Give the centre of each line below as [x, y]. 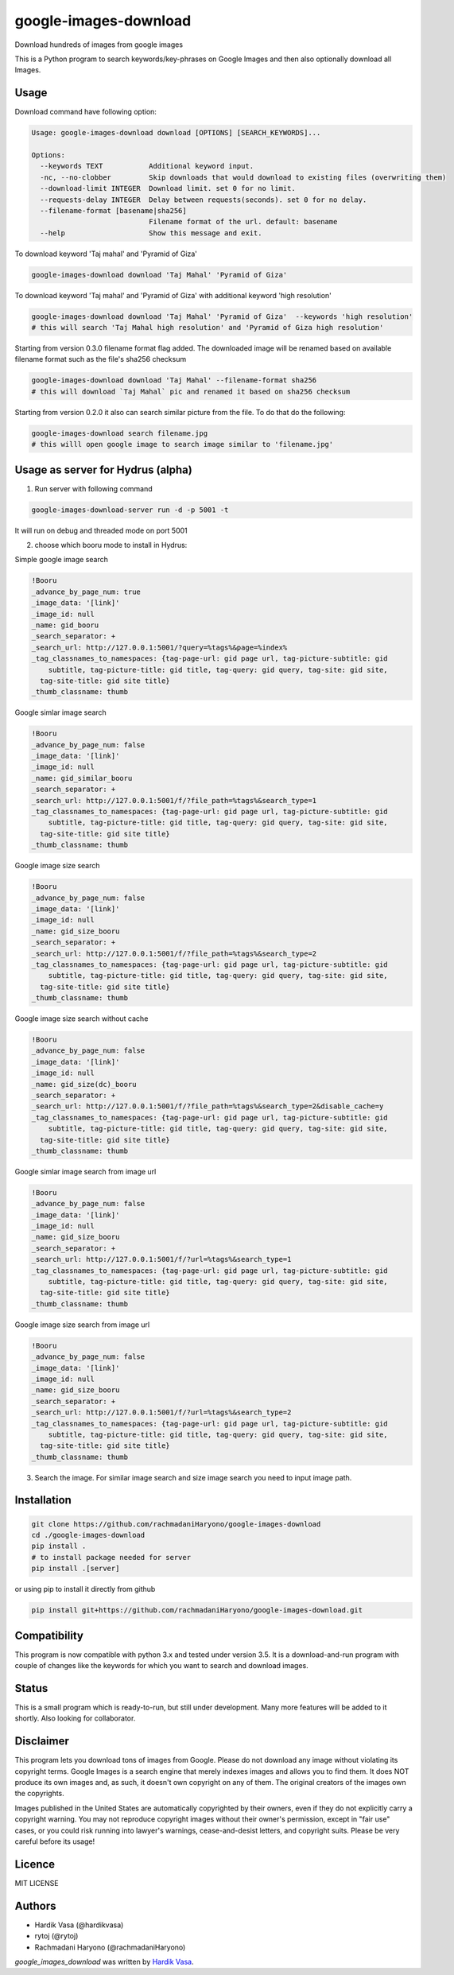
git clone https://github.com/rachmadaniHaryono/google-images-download [176, 1524]
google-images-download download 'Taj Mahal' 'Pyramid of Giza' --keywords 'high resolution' [222, 316]
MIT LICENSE [37, 1883]
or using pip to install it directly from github [85, 1589]
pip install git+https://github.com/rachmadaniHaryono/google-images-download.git [197, 1610]
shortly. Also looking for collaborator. [75, 1718]
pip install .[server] [76, 1569]
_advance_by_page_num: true [86, 592]
